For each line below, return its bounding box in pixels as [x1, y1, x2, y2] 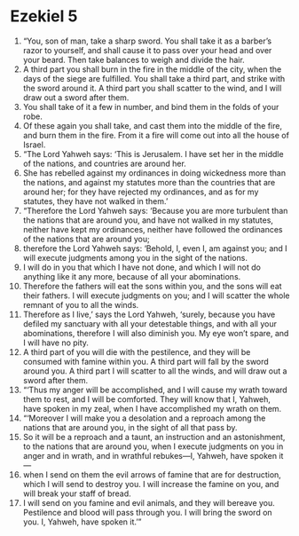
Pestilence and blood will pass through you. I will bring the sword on [22, 507, 273, 517]
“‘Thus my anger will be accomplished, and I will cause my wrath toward [22, 384, 287, 395]
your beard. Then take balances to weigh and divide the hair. [22, 54, 245, 65]
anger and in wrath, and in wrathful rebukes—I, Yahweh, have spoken [22, 450, 278, 461]
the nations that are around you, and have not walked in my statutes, [22, 215, 274, 225]
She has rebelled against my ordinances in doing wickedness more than [22, 167, 287, 178]
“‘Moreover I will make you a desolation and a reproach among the [22, 413, 266, 423]
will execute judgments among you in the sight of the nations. [22, 252, 248, 263]
